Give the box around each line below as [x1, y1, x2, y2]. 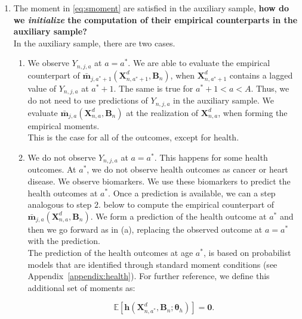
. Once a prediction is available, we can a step [108, 186, 276, 199]
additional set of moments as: [27, 281, 135, 293]
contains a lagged [229, 68, 293, 81]
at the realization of [126, 106, 199, 118]
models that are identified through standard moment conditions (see [27, 258, 278, 270]
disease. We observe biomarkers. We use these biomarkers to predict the [27, 174, 291, 187]
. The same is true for [113, 82, 193, 94]
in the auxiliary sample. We [173, 94, 274, 107]
